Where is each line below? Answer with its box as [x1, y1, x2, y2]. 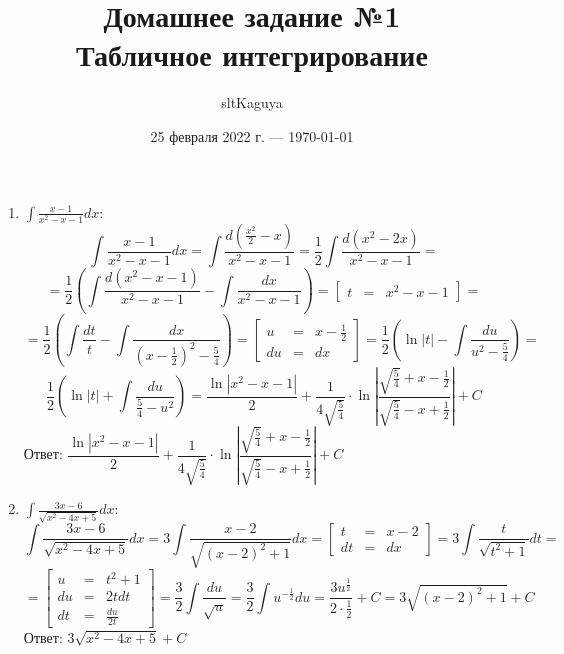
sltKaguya [221, 92, 283, 113]
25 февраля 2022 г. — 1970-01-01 [150, 125, 354, 146]
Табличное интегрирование [76, 34, 428, 75]
